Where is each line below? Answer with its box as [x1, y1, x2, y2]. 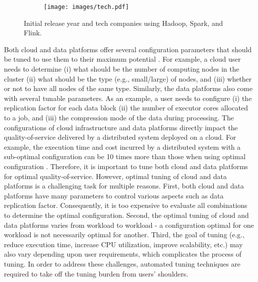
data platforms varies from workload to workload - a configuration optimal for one [4, 219, 254, 230]
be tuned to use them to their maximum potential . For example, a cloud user [4, 54, 241, 64]
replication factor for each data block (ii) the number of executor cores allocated [4, 102, 248, 113]
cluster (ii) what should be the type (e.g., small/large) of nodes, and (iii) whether [4, 73, 252, 84]
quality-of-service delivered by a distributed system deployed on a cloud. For [4, 132, 236, 142]
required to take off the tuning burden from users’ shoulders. [4, 268, 189, 279]
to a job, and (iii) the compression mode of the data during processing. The [4, 112, 234, 122]
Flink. [24, 27, 42, 38]
